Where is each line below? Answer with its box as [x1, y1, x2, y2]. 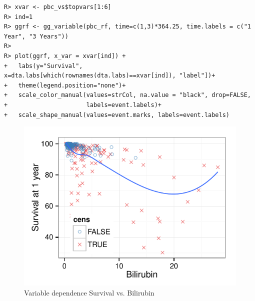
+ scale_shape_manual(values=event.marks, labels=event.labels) [4, 111, 230, 118]
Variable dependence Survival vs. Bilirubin [24, 287, 154, 297]
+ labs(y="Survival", [4, 62, 83, 69]
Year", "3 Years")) [4, 32, 68, 40]
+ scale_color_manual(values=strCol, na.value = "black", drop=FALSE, [4, 91, 251, 99]
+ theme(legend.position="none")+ [4, 81, 126, 89]
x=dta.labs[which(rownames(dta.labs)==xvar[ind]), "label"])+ [4, 72, 215, 79]
